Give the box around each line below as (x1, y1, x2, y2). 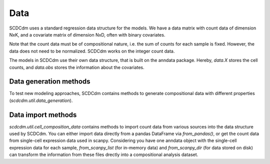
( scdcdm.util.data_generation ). (9, 97, 73, 103)
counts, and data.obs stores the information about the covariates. (9, 64, 144, 70)
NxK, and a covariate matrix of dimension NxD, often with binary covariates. (9, 31, 165, 37)
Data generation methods (9, 77, 90, 86)
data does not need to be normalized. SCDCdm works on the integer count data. (9, 48, 175, 54)
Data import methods (9, 110, 77, 119)
